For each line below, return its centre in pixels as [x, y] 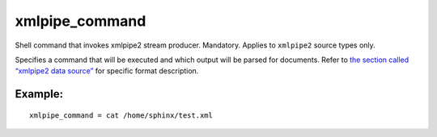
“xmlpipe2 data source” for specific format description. [107, 71]
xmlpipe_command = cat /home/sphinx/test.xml [121, 115]
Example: [39, 94]
